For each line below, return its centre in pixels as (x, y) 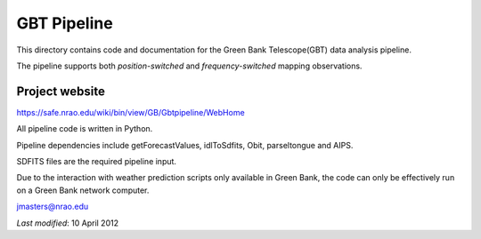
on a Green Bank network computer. (83, 190)
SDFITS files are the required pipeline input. (97, 162)
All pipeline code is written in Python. (85, 129)
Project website (61, 91)
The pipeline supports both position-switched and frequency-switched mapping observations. (189, 66)
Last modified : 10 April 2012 (68, 223)
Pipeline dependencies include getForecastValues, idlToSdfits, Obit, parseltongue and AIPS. (185, 145)
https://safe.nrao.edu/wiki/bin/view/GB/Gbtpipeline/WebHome (130, 112)
